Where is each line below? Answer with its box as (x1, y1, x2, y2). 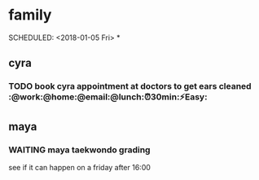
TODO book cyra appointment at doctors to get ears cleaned (8, 81, 252, 92)
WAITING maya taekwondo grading (8, 144, 151, 156)
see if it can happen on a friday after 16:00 (8, 162, 151, 172)
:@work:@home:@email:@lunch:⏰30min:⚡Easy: (8, 91, 208, 103)
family (8, 6, 52, 24)
